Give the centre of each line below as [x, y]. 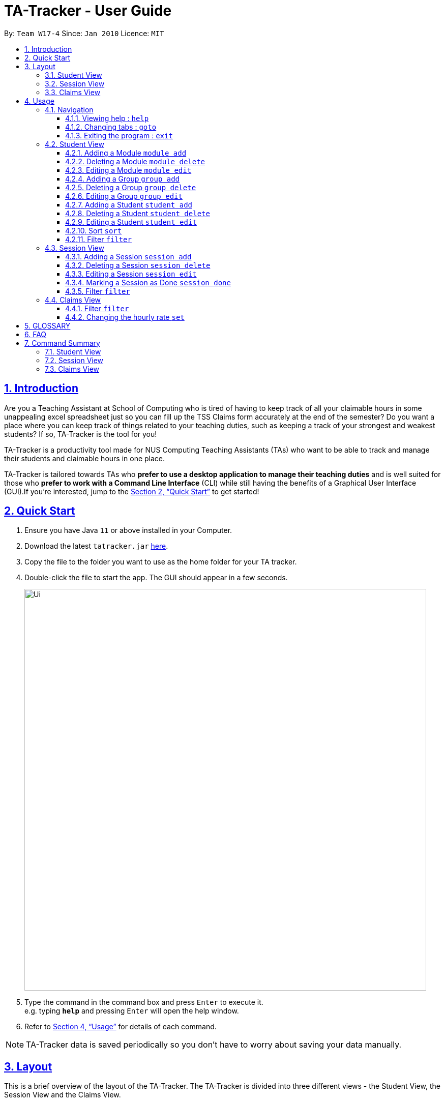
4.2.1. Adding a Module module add [126, 153]
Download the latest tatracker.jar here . [96, 546]
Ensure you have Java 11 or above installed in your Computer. [128, 530]
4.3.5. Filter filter [98, 291]
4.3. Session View [75, 248]
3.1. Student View [73, 75]
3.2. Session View [75, 83]
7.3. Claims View [72, 369]
